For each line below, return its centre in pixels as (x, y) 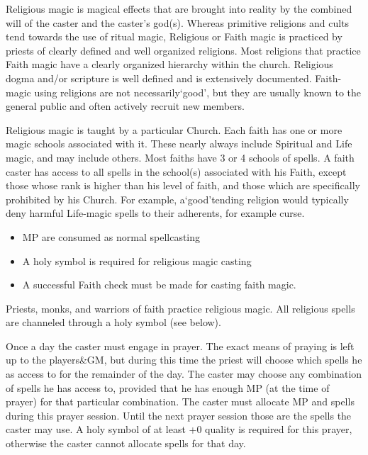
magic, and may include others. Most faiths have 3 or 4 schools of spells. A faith (180, 157)
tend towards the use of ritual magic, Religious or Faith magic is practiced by (174, 36)
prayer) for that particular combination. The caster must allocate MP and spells (180, 401)
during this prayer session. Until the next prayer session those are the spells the (179, 415)
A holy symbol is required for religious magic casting (137, 260)
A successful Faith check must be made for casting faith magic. (159, 285)
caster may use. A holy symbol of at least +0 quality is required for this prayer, (179, 429)
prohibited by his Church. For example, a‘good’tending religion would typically (177, 199)
